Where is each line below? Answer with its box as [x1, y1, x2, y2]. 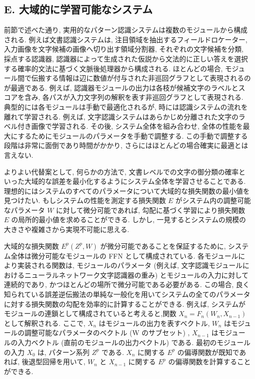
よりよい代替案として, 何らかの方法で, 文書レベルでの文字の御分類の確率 [4, 166, 239, 176]
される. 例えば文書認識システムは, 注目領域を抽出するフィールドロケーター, [4, 34, 248, 44]
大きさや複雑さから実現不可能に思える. [4, 224, 129, 234]
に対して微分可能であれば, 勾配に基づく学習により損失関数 [56, 204, 245, 215]
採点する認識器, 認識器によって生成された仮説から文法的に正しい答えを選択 [4, 53, 248, 63]
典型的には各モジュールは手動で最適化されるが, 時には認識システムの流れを [4, 101, 248, 112]
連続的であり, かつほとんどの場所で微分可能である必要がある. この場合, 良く [4, 279, 250, 290]
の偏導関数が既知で [177, 347, 239, 357]
